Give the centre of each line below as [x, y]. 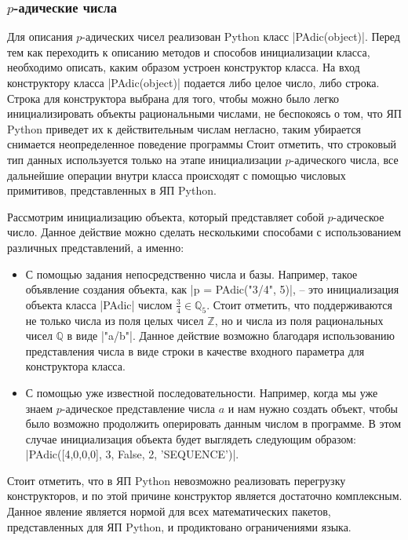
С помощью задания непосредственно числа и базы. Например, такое [191, 274]
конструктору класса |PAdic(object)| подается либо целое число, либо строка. [193, 82]
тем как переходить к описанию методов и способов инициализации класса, [189, 51]
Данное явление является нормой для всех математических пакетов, [169, 511]
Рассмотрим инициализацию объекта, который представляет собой [166, 216]
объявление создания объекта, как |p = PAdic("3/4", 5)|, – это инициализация [212, 289]
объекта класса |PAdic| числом [99, 304]
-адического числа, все [344, 159]
